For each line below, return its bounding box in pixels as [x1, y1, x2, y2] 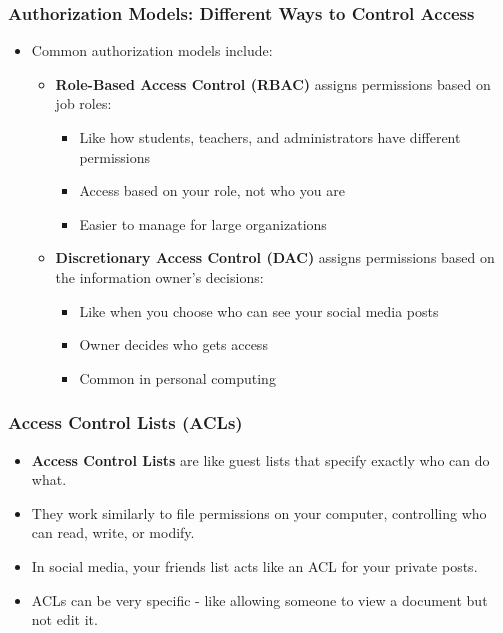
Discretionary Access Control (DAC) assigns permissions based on [55, 247, 495, 268]
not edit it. [31, 609, 98, 630]
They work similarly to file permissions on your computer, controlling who [31, 502, 487, 523]
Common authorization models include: [31, 40, 273, 61]
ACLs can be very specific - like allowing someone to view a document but [31, 589, 488, 610]
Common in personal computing [79, 367, 276, 388]
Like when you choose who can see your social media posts [79, 300, 439, 321]
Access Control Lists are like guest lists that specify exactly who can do [31, 449, 490, 470]
